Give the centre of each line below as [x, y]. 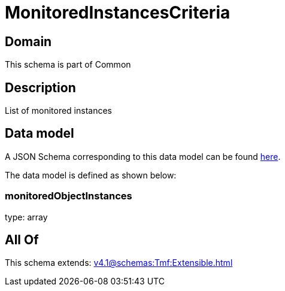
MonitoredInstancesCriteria [118, 13]
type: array [26, 217]
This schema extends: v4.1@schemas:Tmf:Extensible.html [119, 263]
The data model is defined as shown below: [91, 175]
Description [40, 87]
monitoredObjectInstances [69, 196]
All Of [22, 240]
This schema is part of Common [68, 65]
